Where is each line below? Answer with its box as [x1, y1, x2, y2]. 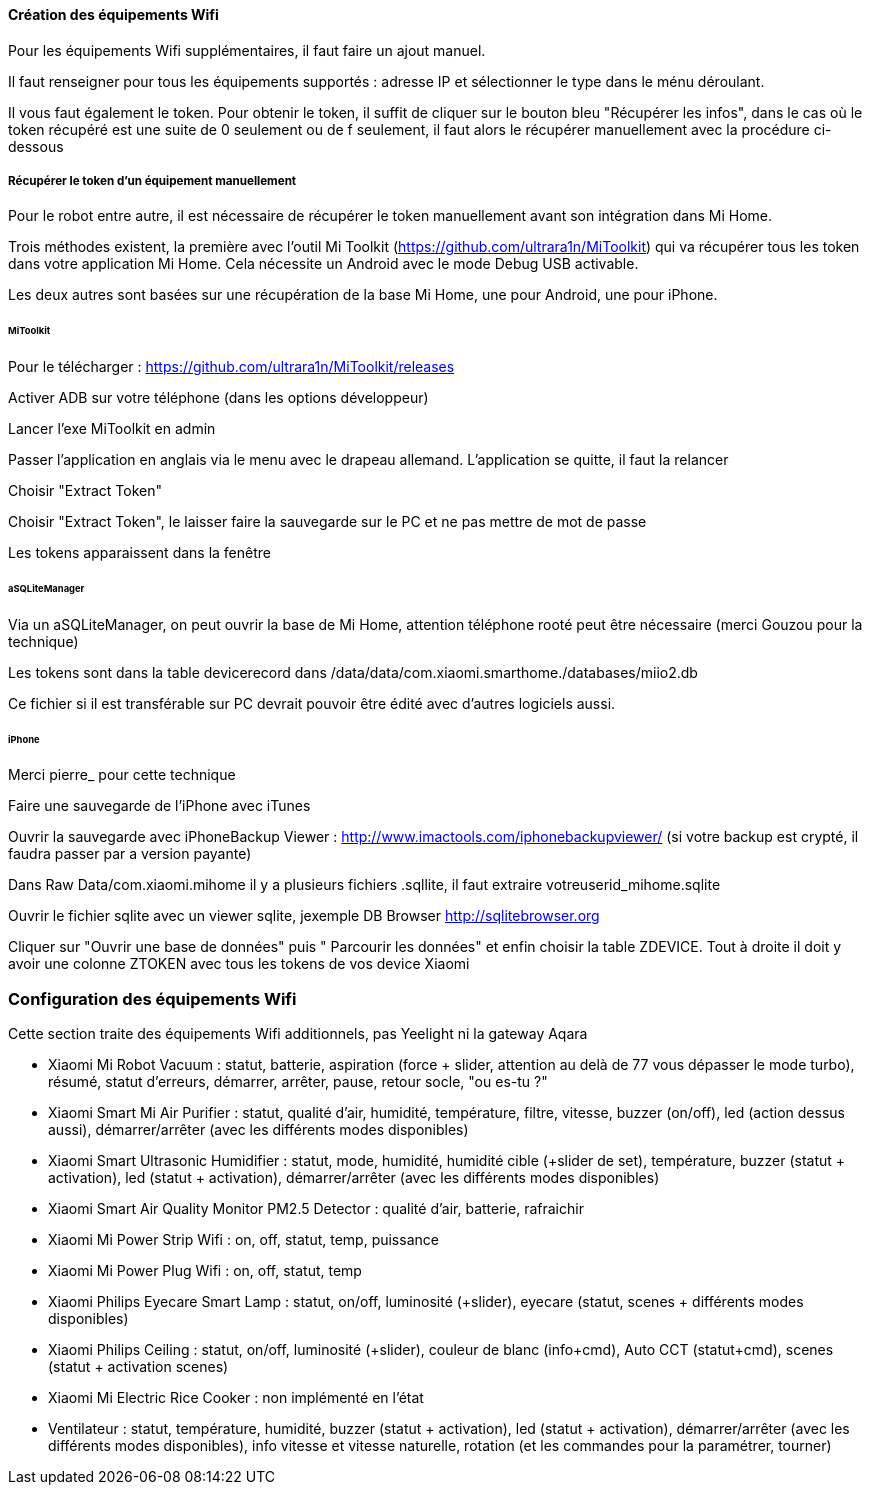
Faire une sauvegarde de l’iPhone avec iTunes [8, 797, 311, 815]
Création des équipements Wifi [8, 6, 219, 23]
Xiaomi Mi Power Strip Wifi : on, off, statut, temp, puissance [48, 1231, 439, 1249]
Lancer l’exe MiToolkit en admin [8, 420, 216, 438]
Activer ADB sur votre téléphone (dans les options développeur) [8, 389, 429, 407]
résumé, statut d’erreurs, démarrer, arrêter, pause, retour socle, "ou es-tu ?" [48, 1073, 548, 1091]
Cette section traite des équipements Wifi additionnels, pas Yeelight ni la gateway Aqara [8, 1025, 588, 1043]
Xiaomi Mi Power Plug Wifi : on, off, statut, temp [48, 1262, 362, 1280]
